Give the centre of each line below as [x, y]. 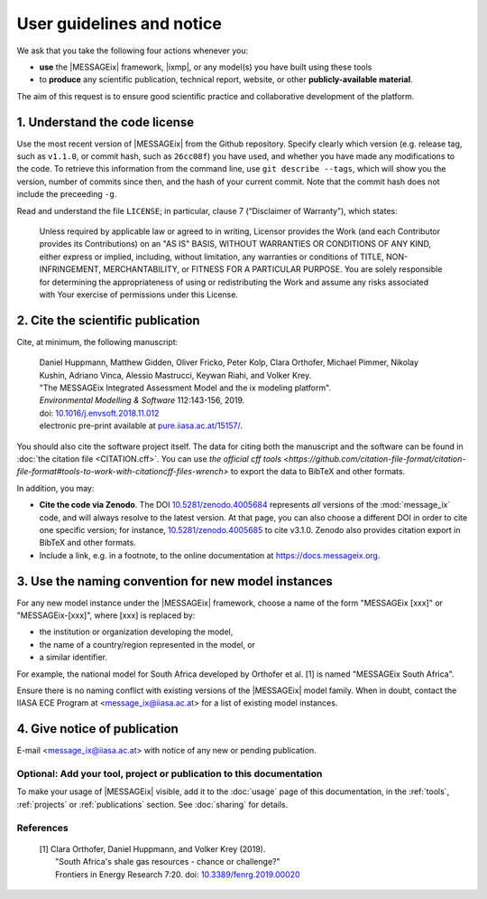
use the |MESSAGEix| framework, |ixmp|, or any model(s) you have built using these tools [206, 67]
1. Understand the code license [106, 122]
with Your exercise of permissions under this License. [139, 295]
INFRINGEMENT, [70, 269]
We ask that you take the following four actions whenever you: [132, 51]
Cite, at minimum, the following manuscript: [97, 342]
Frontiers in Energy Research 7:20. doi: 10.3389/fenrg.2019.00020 [178, 874]
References [42, 828]
